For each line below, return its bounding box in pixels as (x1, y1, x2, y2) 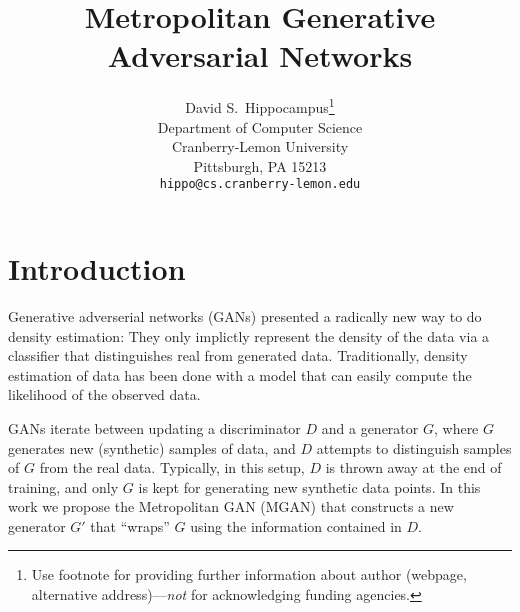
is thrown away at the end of (325, 457, 502, 478)
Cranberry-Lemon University (171, 136, 349, 157)
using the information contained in (190, 515, 402, 536)
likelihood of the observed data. (8, 384, 201, 405)
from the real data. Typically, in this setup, (39, 457, 305, 478)
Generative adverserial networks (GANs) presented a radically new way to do (8, 305, 482, 326)
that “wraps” (90, 515, 170, 536)
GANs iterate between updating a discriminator (8, 417, 301, 438)
